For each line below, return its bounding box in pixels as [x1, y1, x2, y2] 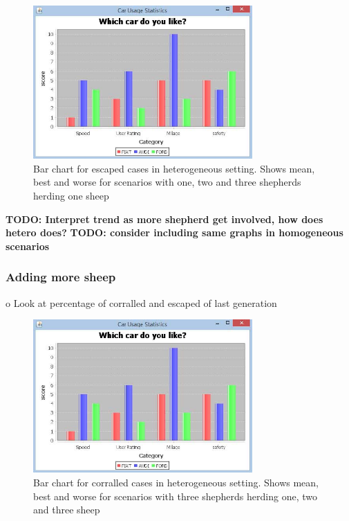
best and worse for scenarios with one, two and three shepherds [33, 175, 301, 189]
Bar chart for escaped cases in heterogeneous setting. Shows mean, [33, 161, 315, 175]
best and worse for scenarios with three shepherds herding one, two [33, 488, 317, 503]
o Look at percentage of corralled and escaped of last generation [6, 295, 277, 310]
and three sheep [33, 502, 100, 517]
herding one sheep [33, 188, 109, 202]
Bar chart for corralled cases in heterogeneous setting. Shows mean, [33, 475, 319, 489]
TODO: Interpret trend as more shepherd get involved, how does [6, 211, 323, 226]
